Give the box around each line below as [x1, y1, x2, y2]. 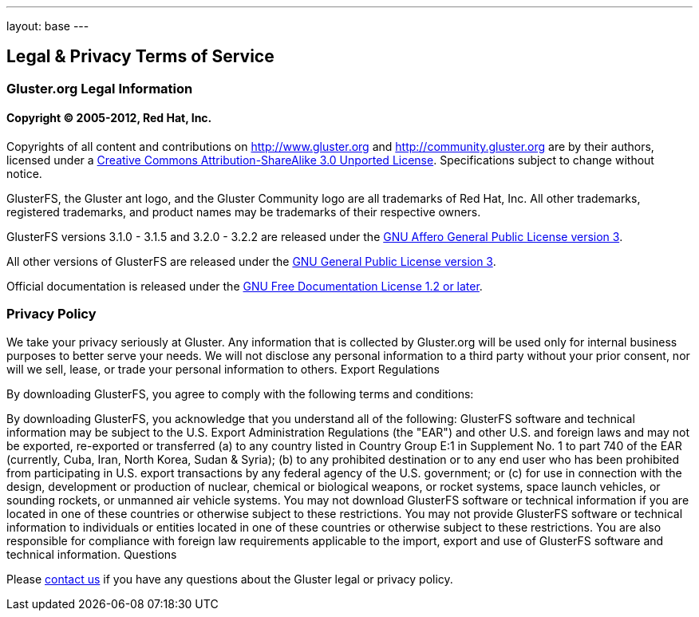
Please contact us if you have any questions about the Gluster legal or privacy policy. [6, 572, 453, 586]
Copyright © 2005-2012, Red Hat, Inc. [6, 111, 212, 125]
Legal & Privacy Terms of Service [6, 46, 274, 67]
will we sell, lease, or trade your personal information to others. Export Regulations [6, 362, 440, 376]
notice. [6, 167, 42, 181]
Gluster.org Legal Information [6, 80, 193, 97]
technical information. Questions [6, 547, 177, 561]
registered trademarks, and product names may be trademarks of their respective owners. [6, 205, 481, 220]
